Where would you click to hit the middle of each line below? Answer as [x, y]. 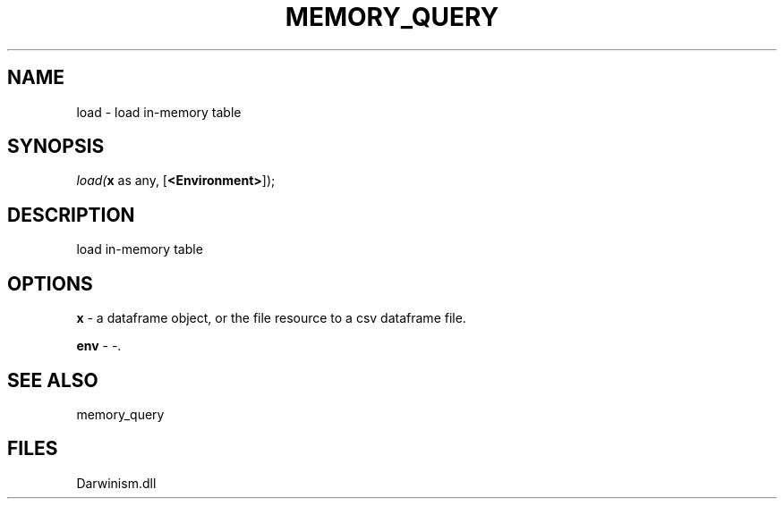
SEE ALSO [53, 380]
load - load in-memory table [159, 112]
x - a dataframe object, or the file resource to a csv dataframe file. [271, 318]
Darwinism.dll [116, 483]
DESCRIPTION [71, 215]
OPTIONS [50, 283]
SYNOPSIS [56, 147]
